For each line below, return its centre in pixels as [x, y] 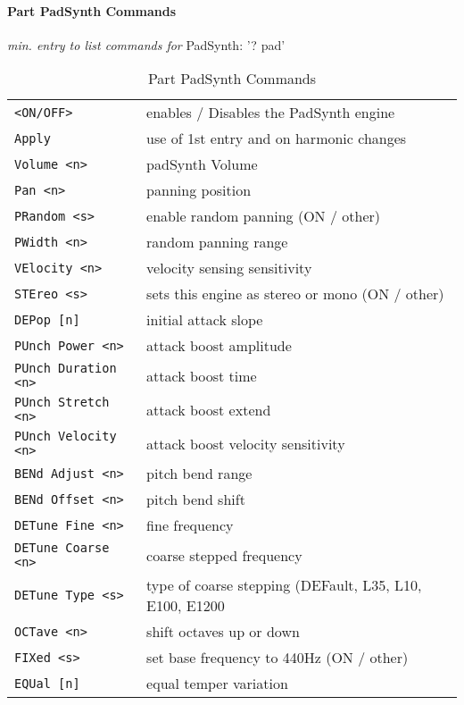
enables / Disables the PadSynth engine [271, 113]
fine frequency [190, 525]
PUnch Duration [66, 369]
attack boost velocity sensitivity [246, 443]
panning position [199, 190]
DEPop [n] [47, 319]
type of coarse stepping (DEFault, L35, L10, [284, 585]
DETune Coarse [62, 548]
